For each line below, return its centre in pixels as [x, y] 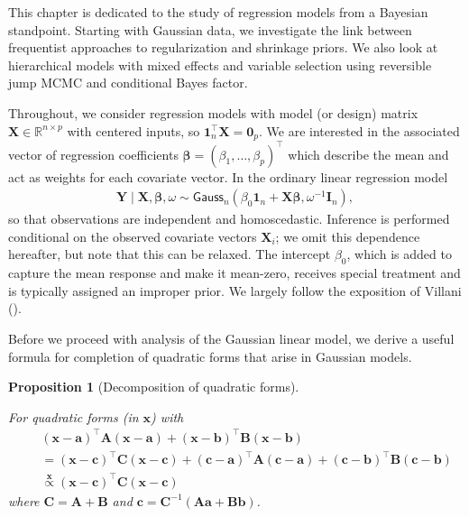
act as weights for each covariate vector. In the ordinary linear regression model [228, 176]
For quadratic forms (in [74, 416]
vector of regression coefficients [93, 154]
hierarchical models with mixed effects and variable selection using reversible [220, 65]
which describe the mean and [368, 154]
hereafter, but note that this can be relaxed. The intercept [170, 254]
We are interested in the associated [363, 130]
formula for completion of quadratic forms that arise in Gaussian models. [210, 356]
